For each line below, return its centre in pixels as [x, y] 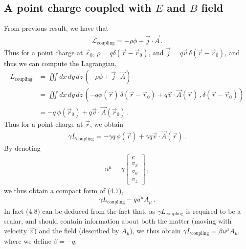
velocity [16, 230]
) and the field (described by [77, 230]
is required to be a [213, 211]
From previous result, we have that [56, 28]
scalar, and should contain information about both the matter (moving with [118, 221]
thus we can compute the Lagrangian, [60, 63]
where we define [28, 241]
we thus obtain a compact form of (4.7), [64, 190]
